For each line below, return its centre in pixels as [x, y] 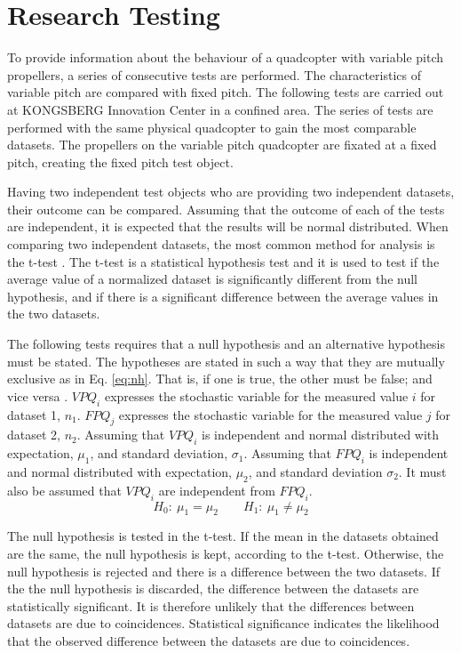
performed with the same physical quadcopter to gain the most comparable [212, 127]
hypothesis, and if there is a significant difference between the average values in [223, 296]
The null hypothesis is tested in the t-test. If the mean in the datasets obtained [223, 536]
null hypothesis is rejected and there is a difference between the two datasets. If [224, 571]
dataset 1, [34, 414]
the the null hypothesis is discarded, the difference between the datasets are [213, 589]
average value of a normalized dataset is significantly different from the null [212, 279]
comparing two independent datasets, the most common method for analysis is [221, 244]
